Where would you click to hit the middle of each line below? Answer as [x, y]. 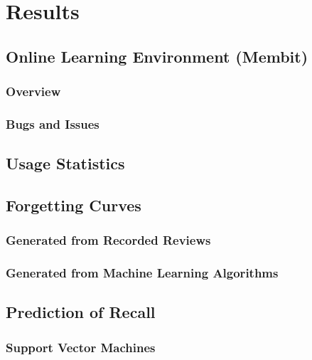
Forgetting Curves [74, 205]
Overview [33, 91]
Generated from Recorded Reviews [108, 240]
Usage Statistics [65, 163]
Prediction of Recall [81, 312]
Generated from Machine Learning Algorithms [142, 273]
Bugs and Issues [53, 123]
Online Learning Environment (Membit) [157, 56]
